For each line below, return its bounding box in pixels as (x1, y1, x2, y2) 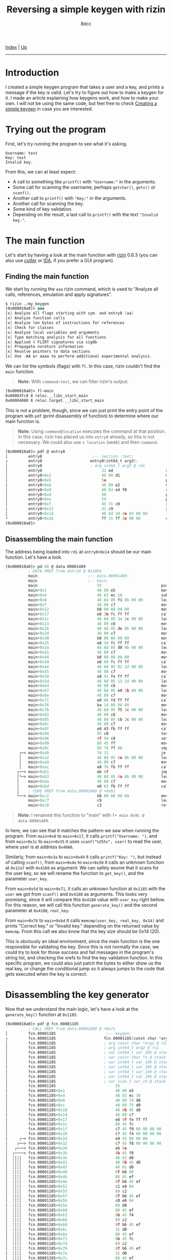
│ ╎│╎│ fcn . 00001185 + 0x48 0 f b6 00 (5, 1170, 134, 1175)
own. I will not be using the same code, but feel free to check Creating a (5, 100, 157, 106)
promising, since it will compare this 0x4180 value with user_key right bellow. (5, 897, 165, 903)
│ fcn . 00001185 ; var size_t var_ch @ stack (5, 1079, 166, 1084)
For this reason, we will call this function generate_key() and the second (5, 902, 158, 908)
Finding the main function (5, 272, 89, 281)
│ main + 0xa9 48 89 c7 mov (18, 759, 168, 765)
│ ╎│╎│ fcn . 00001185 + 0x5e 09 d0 (5, 1203, 127, 1208)
